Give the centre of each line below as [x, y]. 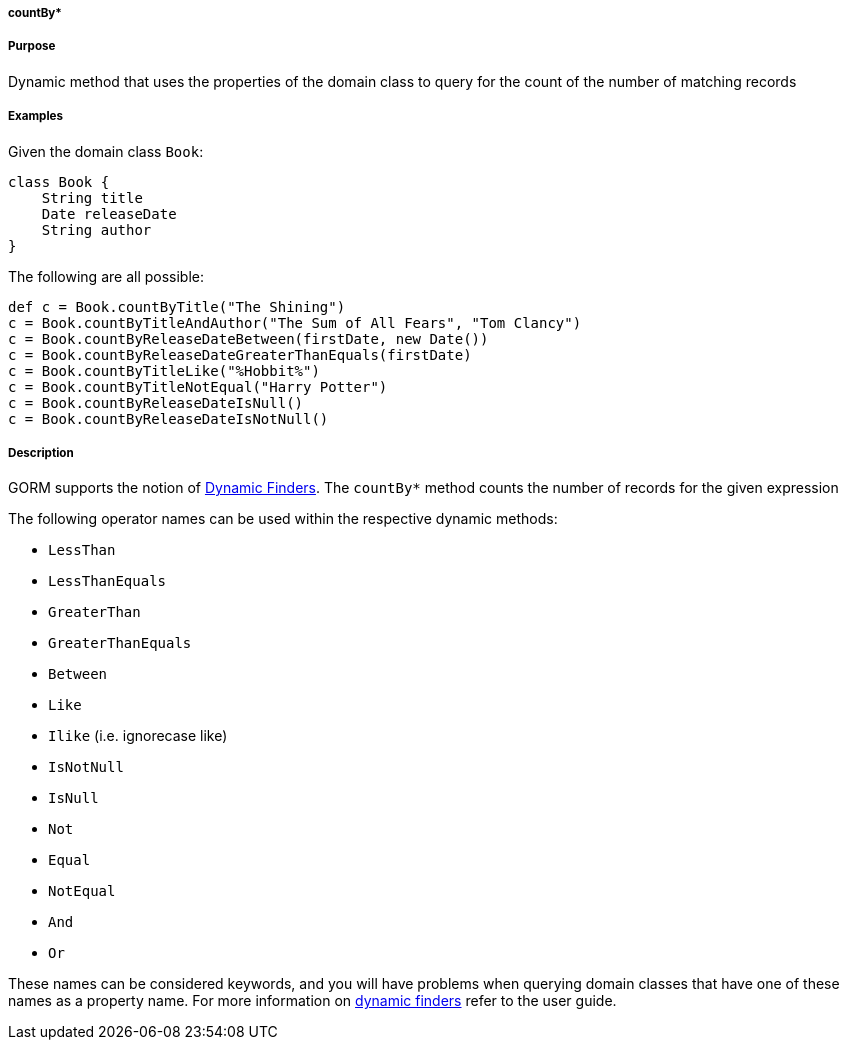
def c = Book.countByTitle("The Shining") [177, 306]
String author [96, 229]
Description [41, 452]
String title [92, 197]
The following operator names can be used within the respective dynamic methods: [283, 519]
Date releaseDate [109, 213]
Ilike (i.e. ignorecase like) [138, 736]
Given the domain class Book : [106, 151]
